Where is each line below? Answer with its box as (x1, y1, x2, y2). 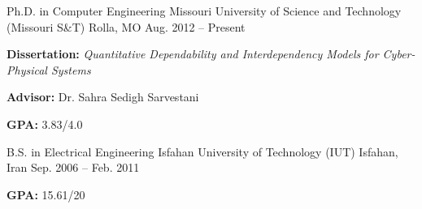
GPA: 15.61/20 (7, 186, 85, 203)
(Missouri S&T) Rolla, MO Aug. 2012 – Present (7, 18, 246, 35)
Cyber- (382, 45, 415, 62)
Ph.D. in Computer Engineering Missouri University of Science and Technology (7, 2, 402, 19)
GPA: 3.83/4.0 (7, 115, 83, 132)
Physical (7, 61, 47, 78)
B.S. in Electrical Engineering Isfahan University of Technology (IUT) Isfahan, (7, 143, 398, 160)
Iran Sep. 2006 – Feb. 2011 (7, 159, 140, 176)
